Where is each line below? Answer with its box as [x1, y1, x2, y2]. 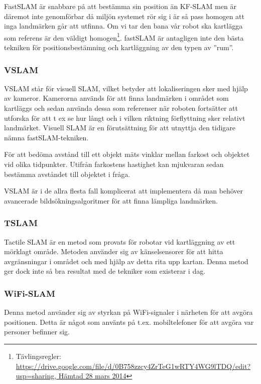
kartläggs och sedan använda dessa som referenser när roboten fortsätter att [4, 103, 238, 113]
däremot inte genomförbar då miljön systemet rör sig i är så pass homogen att [4, 11, 244, 21]
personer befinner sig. [4, 326, 70, 337]
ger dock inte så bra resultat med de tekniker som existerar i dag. [4, 266, 206, 276]
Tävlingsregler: [16, 350, 61, 361]
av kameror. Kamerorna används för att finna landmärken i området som [4, 93, 229, 103]
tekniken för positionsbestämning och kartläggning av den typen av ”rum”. [4, 42, 234, 53]
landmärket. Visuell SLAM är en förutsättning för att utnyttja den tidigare [4, 122, 236, 133]
